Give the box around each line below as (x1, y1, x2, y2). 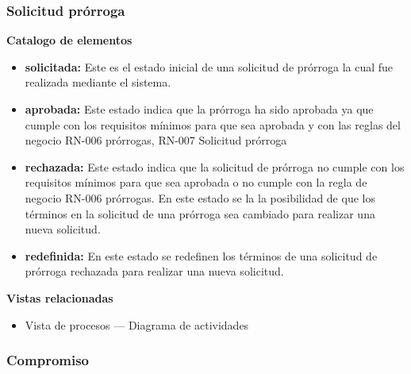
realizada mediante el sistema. (25, 74, 171, 91)
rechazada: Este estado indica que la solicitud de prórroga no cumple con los (25, 158, 405, 175)
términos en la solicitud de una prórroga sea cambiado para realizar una (25, 205, 375, 222)
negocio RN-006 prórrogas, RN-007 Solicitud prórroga (25, 132, 287, 148)
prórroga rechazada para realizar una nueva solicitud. (25, 263, 284, 280)
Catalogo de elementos (6, 32, 133, 48)
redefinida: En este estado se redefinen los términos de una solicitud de (25, 247, 378, 264)
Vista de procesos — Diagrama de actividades (25, 316, 249, 333)
